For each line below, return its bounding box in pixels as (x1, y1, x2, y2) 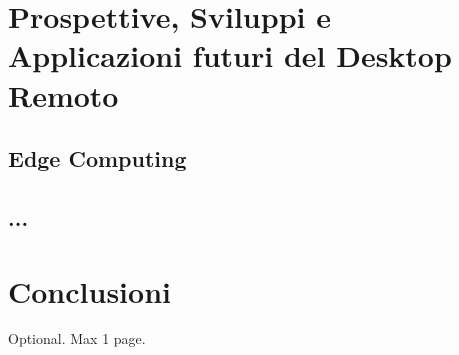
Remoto (8, 74, 119, 115)
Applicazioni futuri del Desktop (8, 35, 452, 76)
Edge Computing (8, 143, 187, 174)
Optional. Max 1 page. (8, 328, 146, 349)
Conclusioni (8, 270, 171, 311)
